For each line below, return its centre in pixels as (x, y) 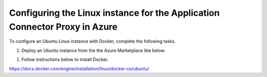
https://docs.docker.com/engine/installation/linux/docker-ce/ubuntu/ (79, 69)
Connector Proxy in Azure (63, 27)
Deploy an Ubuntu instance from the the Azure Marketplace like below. (93, 50)
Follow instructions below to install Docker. (65, 60)
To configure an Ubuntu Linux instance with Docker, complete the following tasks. (92, 41)
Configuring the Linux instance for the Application (114, 13)
